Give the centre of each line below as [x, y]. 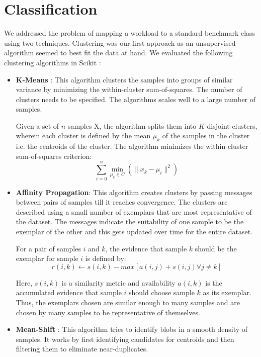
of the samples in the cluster [206, 136]
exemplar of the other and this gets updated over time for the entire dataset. [134, 231]
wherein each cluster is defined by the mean [83, 136]
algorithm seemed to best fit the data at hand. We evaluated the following [118, 53]
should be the [216, 248]
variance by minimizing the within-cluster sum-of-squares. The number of [129, 89]
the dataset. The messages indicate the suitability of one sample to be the [130, 221]
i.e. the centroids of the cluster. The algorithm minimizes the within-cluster [132, 146]
